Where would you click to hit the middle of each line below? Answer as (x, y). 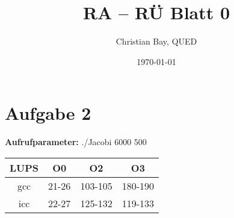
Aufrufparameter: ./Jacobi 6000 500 (76, 142)
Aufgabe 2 (48, 113)
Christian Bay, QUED (156, 41)
